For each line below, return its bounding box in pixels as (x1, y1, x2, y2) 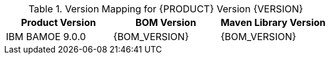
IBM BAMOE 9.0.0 (6, 31, 86, 42)
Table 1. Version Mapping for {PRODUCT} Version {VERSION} (28, 3, 303, 15)
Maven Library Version (220, 17, 326, 28)
